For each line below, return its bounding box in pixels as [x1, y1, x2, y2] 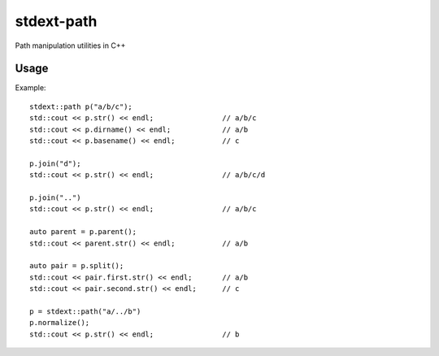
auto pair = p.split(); [29, 261, 124, 271]
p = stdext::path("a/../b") [29, 306, 141, 316]
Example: [15, 83, 46, 93]
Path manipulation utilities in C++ [15, 41, 126, 50]
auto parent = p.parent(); [29, 228, 137, 237]
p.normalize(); [29, 318, 90, 328]
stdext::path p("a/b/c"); [29, 102, 133, 111]
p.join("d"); [29, 158, 81, 168]
